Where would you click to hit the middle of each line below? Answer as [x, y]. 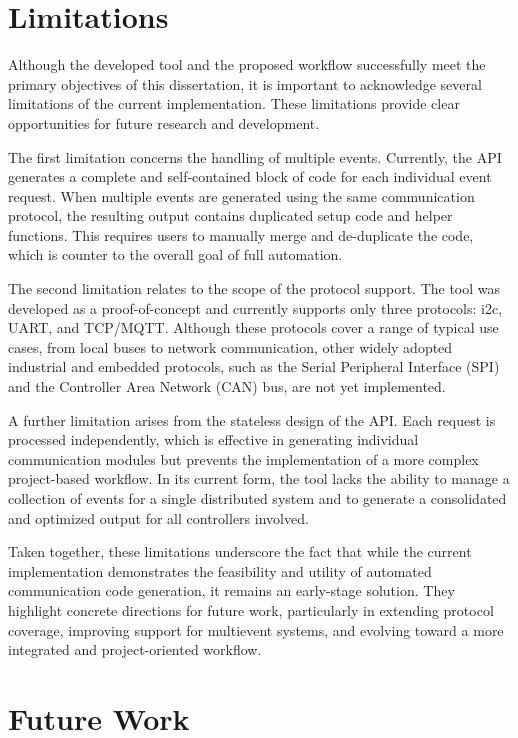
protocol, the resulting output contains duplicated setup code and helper [230, 215]
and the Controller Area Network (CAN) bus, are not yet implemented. [227, 386]
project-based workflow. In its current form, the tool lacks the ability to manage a [259, 478]
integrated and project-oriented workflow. [135, 649]
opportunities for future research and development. [164, 122]
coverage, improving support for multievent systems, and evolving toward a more [256, 629]
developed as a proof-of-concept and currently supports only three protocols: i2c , [255, 307]
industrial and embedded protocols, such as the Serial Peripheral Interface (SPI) [254, 366]
